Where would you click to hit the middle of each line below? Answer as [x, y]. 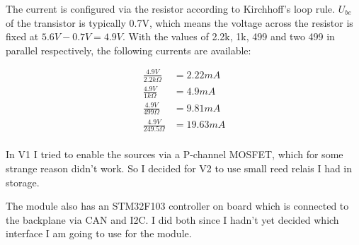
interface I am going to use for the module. [99, 233]
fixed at [22, 36]
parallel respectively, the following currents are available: [129, 50]
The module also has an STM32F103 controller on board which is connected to [177, 206]
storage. [23, 182]
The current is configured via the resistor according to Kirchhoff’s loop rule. [170, 8]
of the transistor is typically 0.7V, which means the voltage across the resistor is [179, 22]
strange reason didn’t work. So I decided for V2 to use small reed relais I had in [179, 168]
